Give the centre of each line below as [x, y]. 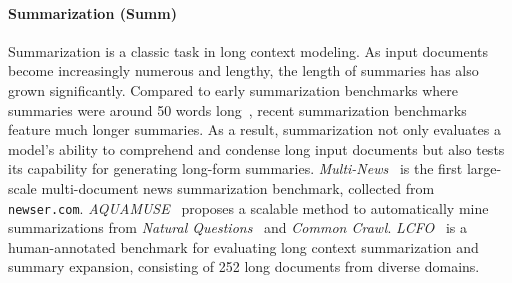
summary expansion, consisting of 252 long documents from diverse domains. [244, 266]
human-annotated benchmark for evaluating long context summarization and [243, 246]
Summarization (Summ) [92, 12]
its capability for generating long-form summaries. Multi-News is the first [235, 168]
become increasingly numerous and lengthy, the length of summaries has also [243, 70]
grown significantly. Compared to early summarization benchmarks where [233, 89]
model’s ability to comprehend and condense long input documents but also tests [256, 148]
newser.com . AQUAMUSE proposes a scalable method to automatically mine [248, 207]
